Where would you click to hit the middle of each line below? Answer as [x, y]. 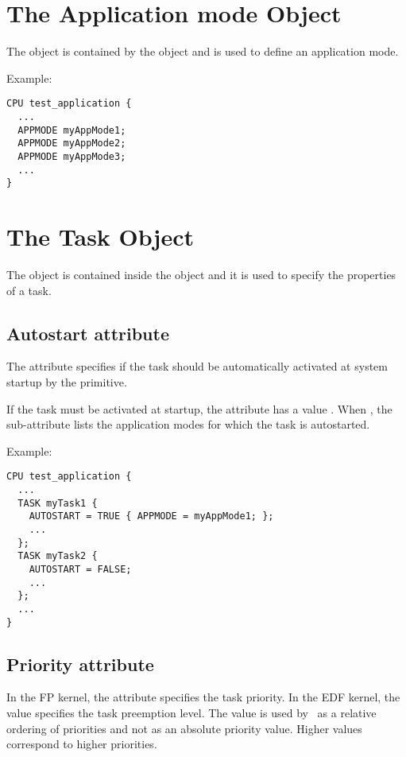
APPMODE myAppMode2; [72, 144]
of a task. [29, 290]
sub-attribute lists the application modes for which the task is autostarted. [188, 424]
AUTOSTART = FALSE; [80, 569]
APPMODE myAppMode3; [72, 156]
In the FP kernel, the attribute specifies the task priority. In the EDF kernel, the [203, 697]
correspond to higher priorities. [82, 744]
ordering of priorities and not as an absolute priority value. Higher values [184, 728]
